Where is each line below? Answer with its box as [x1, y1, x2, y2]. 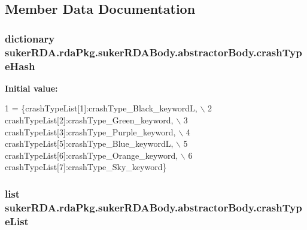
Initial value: [5, 81, 58, 94]
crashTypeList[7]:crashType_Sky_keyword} [5, 161, 167, 173]
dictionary [5, 31, 55, 46]
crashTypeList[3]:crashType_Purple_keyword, [5, 125, 176, 138]
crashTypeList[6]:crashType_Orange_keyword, [5, 149, 178, 161]
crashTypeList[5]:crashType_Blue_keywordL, [5, 137, 174, 150]
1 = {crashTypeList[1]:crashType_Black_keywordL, [5, 102, 197, 114]
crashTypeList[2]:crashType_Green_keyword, [5, 114, 174, 126]
